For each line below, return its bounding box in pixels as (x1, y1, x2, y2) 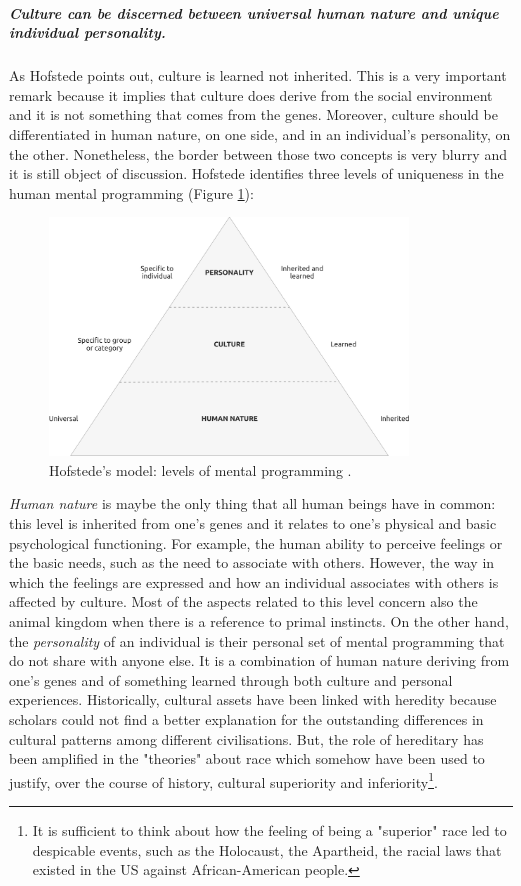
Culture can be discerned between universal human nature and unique (9, 2, 499, 23)
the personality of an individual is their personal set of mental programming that (9, 630, 505, 651)
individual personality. (9, 22, 166, 43)
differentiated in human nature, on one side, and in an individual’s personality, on (9, 123, 511, 144)
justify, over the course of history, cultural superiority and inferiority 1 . (9, 768, 438, 792)
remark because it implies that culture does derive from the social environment (9, 84, 493, 105)
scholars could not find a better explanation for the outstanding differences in (9, 709, 484, 729)
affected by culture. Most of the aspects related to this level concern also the (9, 591, 478, 612)
